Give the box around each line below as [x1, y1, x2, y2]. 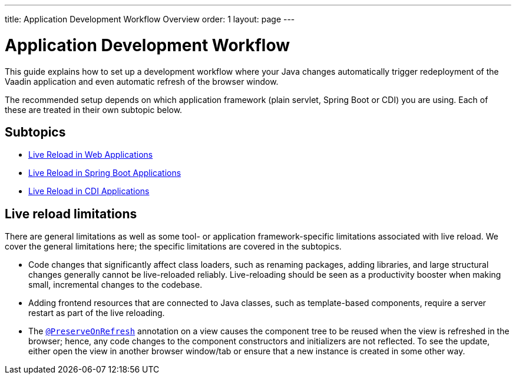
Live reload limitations [5, 206, 137, 221]
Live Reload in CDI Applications [28, 186, 150, 197]
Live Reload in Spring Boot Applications [28, 168, 181, 178]
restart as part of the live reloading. [28, 308, 165, 318]
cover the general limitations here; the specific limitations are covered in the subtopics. [5, 241, 342, 252]
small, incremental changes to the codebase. [28, 280, 203, 290]
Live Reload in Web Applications [28, 149, 153, 160]
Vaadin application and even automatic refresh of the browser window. [5, 76, 279, 87]
